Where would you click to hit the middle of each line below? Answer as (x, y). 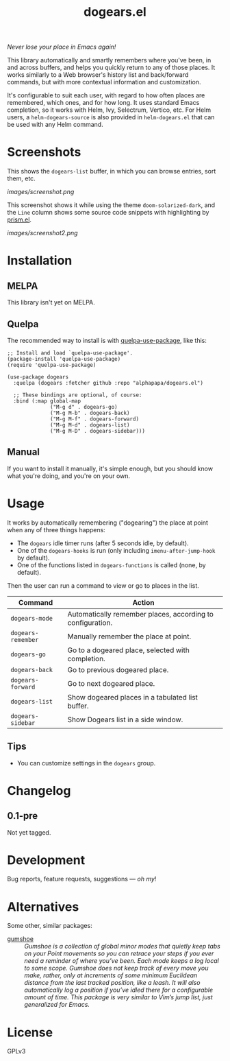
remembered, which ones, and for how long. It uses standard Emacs (103, 103)
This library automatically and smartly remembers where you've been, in (109, 60)
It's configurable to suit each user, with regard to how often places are (106, 95)
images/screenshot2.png (42, 233)
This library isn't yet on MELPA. (51, 302)
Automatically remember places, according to (141, 614)
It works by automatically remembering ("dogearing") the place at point (108, 523)
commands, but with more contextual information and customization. (104, 82)
